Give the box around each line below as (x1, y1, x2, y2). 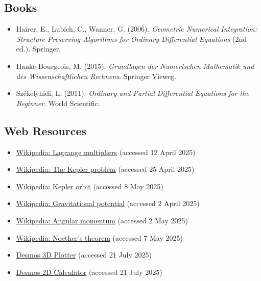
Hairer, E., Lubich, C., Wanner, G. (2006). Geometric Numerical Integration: (16, 23, 257, 34)
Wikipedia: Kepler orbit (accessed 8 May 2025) (16, 181, 163, 191)
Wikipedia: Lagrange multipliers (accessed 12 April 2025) (16, 146, 196, 157)
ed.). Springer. (16, 43, 61, 54)
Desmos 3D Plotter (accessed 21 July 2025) (16, 249, 152, 260)
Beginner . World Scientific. (16, 97, 100, 108)
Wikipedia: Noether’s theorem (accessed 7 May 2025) (16, 232, 183, 243)
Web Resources (4, 122, 86, 138)
